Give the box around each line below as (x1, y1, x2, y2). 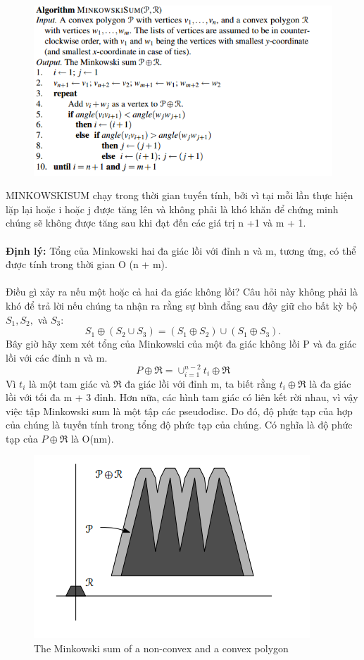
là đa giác (309, 376, 351, 391)
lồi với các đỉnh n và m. (6, 350, 108, 364)
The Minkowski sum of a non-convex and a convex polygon (34, 641, 289, 656)
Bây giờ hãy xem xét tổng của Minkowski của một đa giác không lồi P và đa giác (6, 336, 357, 351)
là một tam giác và (28, 376, 111, 391)
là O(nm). (70, 431, 114, 445)
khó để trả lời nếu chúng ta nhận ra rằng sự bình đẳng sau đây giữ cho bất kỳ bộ (6, 298, 358, 312)
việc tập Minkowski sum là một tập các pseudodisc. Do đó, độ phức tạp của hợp (6, 403, 353, 418)
